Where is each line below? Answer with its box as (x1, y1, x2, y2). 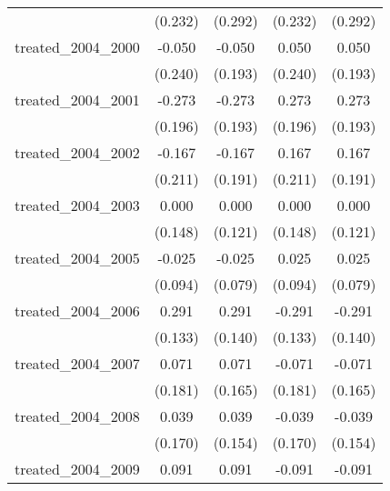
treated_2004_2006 (15, 300, 140, 321)
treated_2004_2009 (15, 458, 140, 479)
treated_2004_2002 (15, 142, 140, 163)
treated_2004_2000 (15, 36, 140, 57)
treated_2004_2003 (15, 195, 140, 215)
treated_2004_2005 (15, 247, 140, 268)
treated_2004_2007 (15, 353, 140, 374)
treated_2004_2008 (15, 406, 140, 426)
